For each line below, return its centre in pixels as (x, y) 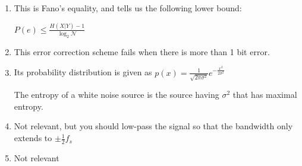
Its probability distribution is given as (83, 72)
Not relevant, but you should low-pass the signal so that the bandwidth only (153, 126)
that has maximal (265, 95)
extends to (33, 138)
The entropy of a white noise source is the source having (117, 95)
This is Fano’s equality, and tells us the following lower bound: (128, 8)
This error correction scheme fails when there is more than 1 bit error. (142, 51)
